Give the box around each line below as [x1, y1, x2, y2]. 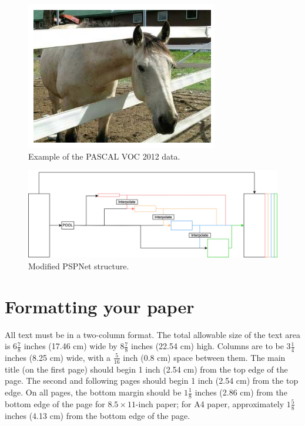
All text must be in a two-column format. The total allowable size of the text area [5, 328, 301, 340]
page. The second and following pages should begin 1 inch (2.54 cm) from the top [5, 374, 299, 387]
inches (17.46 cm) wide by [24, 340, 118, 352]
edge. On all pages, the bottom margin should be [5, 386, 182, 398]
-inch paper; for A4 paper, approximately [135, 397, 284, 410]
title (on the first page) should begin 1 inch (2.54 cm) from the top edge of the [5, 363, 288, 375]
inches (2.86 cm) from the [195, 386, 287, 398]
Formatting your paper [5, 294, 195, 318]
